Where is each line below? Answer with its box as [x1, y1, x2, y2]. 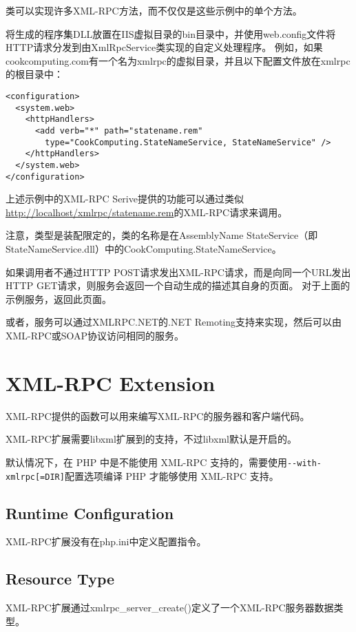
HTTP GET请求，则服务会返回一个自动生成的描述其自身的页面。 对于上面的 [6, 278, 350, 293]
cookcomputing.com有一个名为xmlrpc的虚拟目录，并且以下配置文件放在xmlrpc [6, 53, 350, 67]
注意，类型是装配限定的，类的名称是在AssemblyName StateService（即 [6, 228, 318, 242]
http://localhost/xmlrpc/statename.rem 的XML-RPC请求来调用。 [6, 204, 288, 219]
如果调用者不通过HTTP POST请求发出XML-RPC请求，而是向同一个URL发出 [6, 264, 351, 279]
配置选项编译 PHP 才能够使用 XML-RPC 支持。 [64, 468, 279, 483]
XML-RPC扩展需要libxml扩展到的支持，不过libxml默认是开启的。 [6, 432, 297, 446]
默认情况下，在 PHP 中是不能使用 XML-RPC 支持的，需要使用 [6, 454, 287, 469]
